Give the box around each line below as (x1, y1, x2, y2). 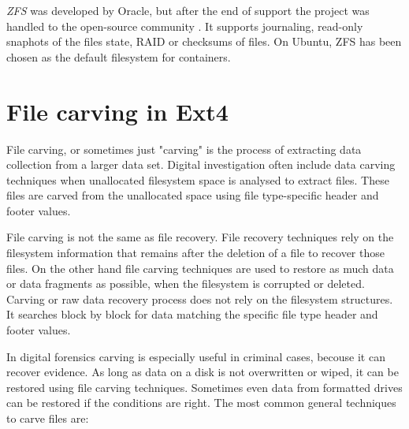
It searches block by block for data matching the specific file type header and (6, 306, 378, 323)
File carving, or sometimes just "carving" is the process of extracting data (6, 140, 362, 157)
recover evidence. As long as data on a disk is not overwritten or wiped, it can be (6, 364, 399, 380)
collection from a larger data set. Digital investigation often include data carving (6, 156, 396, 173)
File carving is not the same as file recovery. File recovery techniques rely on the (6, 229, 394, 245)
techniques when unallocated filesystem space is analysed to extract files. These (6, 171, 389, 188)
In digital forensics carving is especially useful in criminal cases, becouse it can (6, 348, 385, 364)
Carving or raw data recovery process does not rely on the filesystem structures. (6, 290, 393, 307)
